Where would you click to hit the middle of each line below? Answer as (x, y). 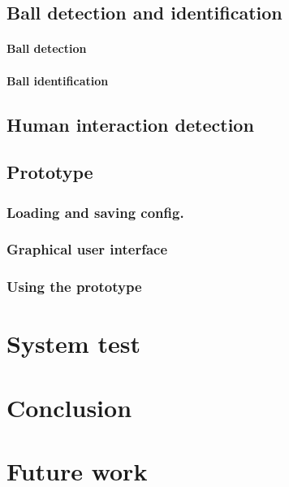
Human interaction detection (130, 124)
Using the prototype (74, 287)
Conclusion (69, 407)
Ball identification (58, 80)
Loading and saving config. (95, 212)
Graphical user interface (87, 249)
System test (73, 344)
